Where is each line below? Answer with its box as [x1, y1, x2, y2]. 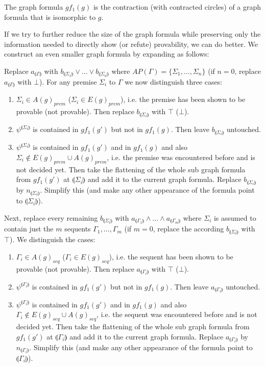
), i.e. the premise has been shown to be [121, 94, 246, 104]
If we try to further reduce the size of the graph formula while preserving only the [4, 29, 261, 39]
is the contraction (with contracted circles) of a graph [93, 2, 261, 12]
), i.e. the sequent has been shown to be [109, 251, 233, 261]
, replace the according [153, 223, 224, 234]
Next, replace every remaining [4, 213, 98, 223]
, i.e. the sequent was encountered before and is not [97, 309, 257, 320]
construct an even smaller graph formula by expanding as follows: [4, 48, 209, 59]
